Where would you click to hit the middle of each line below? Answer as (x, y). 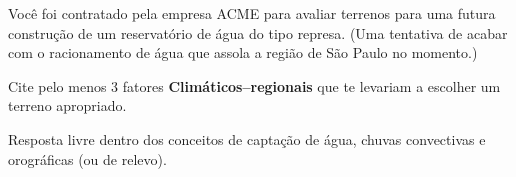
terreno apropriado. (67, 105)
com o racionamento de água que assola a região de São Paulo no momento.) (243, 52)
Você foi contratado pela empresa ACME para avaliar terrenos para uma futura (252, 13)
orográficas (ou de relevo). (87, 158)
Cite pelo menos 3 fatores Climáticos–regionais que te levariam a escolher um (254, 85)
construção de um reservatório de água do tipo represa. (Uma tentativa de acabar (258, 32)
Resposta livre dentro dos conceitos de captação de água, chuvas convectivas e (247, 138)
